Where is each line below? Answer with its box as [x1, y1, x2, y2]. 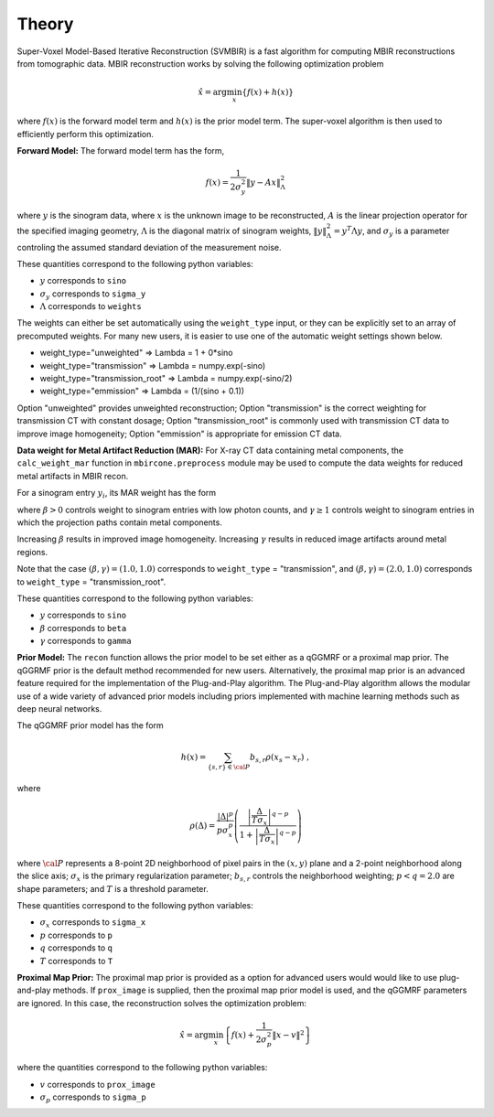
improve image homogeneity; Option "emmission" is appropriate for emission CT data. [16, 428, 342, 439]
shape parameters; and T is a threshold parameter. [16, 883, 209, 894]
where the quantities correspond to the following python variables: [16, 1062, 268, 1073]
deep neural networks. [16, 703, 102, 714]
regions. [16, 546, 48, 557]
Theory [16, 14, 74, 34]
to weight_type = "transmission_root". [16, 576, 166, 587]
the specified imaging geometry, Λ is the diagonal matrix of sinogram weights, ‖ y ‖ [16, 225, 327, 236]
